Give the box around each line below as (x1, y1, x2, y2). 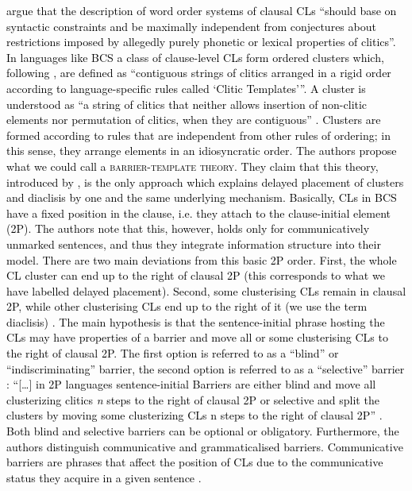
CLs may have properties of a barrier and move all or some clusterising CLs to (6, 329, 388, 346)
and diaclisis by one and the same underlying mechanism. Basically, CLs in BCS (6, 189, 397, 206)
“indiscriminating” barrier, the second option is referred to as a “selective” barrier (6, 360, 405, 377)
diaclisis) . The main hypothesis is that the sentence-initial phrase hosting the (6, 313, 385, 330)
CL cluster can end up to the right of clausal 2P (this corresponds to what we (6, 267, 385, 284)
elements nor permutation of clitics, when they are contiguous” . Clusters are (6, 111, 381, 128)
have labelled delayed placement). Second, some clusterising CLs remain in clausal (6, 282, 406, 299)
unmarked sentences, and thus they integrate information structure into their (6, 235, 381, 252)
